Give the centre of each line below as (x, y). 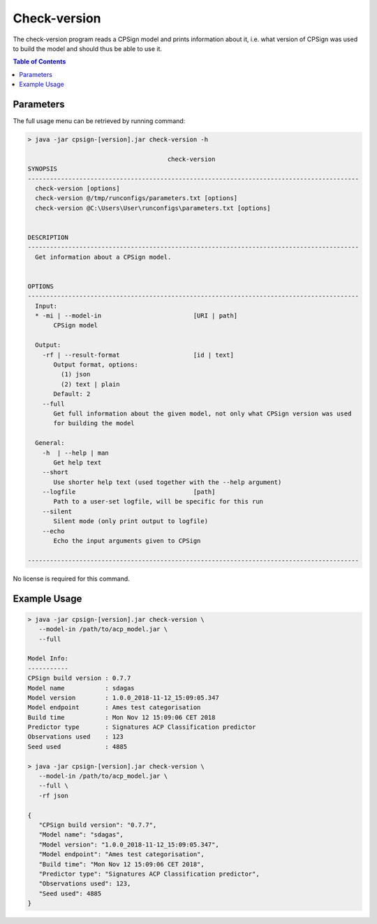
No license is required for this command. (72, 578)
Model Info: (48, 659)
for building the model (94, 424)
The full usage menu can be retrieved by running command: (99, 121)
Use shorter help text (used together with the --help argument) (168, 482)
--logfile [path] (129, 492)
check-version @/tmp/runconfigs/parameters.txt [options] (136, 198)
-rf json (54, 795)
